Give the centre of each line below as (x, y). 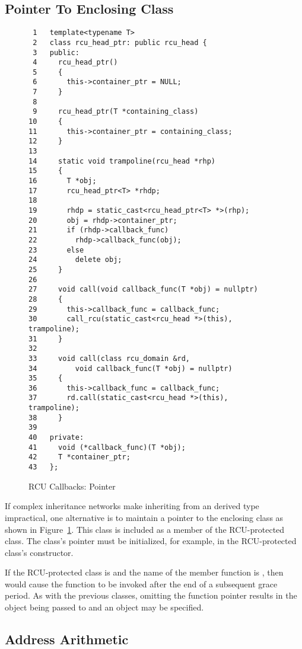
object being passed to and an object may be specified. (104, 607)
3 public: (56, 52)
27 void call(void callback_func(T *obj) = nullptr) (143, 290)
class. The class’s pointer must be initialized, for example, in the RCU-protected (151, 541)
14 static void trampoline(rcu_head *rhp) (122, 161)
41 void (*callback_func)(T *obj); (107, 447)
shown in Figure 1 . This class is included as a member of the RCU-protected (145, 529)
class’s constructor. (39, 552)
